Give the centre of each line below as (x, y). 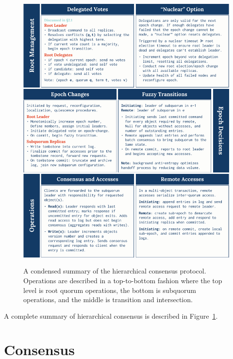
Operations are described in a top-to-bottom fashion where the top (123, 281)
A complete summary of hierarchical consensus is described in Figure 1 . (111, 316)
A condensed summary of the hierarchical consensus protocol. (115, 271)
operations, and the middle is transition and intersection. (108, 299)
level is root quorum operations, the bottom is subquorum (110, 290)
